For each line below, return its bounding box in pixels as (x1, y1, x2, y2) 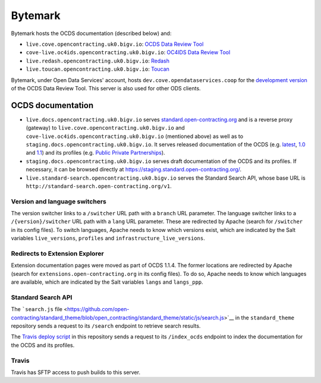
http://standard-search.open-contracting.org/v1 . (26, 182, 172, 190)
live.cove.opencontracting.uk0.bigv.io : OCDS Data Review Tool (26, 40, 204, 48)
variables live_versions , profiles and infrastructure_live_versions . (11, 235, 205, 242)
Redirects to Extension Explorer (11, 250, 104, 258)
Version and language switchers (11, 197, 106, 205)
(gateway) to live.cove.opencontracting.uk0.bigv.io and (26, 124, 185, 131)
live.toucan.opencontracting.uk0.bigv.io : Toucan (26, 65, 169, 73)
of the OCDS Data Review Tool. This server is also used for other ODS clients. (11, 84, 202, 92)
